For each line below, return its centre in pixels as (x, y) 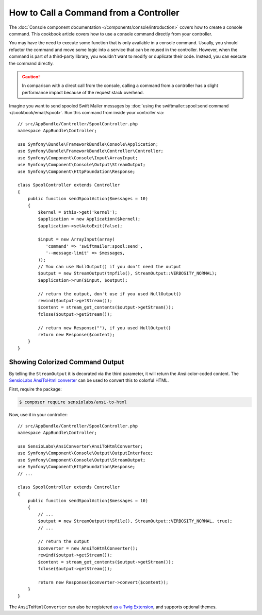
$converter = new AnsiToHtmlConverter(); (88, 548)
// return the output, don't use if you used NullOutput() (110, 294)
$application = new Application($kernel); (89, 219)
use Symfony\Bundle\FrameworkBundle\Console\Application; (88, 144)
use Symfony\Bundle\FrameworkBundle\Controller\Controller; (90, 151)
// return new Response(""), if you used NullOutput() (105, 328)
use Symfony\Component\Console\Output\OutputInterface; (85, 453)
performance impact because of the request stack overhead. (83, 92)
